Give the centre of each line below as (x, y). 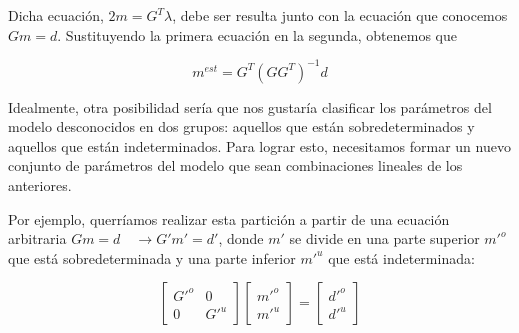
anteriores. (40, 185)
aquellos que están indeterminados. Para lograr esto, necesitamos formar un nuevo (259, 145)
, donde (241, 238)
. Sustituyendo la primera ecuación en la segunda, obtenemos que (257, 34)
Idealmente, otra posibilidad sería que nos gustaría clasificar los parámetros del (250, 106)
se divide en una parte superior (384, 238)
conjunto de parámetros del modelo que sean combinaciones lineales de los (235, 165)
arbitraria (37, 238)
